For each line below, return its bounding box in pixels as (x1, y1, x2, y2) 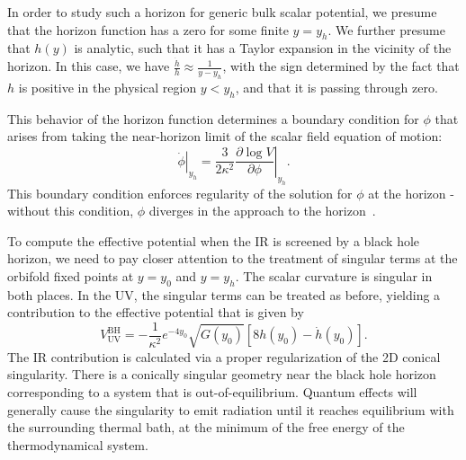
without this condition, (7, 201, 134, 220)
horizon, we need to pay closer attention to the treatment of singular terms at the (7, 249, 458, 268)
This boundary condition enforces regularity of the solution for (7, 183, 353, 202)
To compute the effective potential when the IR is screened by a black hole (7, 231, 420, 250)
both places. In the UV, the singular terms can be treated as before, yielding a (7, 285, 441, 304)
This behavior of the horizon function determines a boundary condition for (7, 109, 419, 128)
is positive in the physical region (18, 77, 197, 96)
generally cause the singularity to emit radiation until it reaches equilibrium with (7, 400, 454, 419)
